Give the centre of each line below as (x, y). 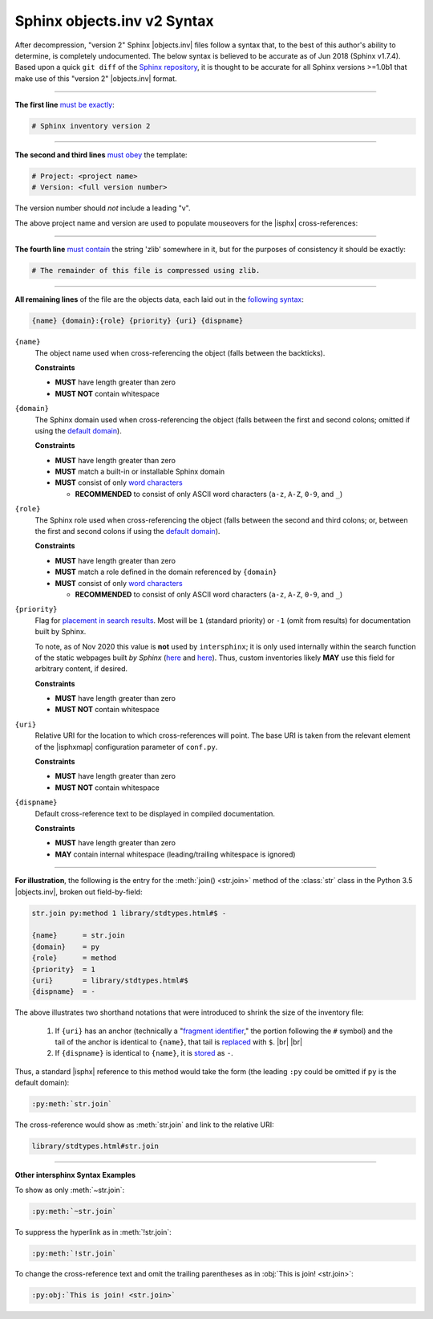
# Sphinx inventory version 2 (91, 126)
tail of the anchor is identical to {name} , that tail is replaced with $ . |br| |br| (179, 1042)
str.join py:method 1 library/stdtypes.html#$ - (129, 913)
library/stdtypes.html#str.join (95, 1146)
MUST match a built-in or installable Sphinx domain (140, 472)
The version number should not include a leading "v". (103, 208)
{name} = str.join (79, 936)
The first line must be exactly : (65, 105)
